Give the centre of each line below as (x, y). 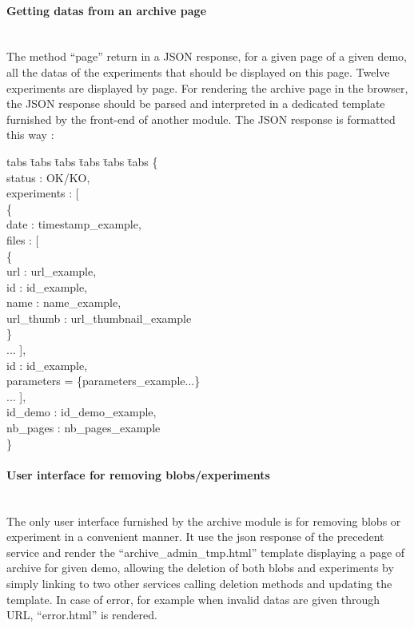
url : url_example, (52, 271)
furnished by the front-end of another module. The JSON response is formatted (201, 119)
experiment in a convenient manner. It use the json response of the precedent (195, 537)
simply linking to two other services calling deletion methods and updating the (199, 583)
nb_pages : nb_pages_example (84, 428)
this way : (30, 135)
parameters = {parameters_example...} (103, 381)
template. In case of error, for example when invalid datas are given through (193, 599)
